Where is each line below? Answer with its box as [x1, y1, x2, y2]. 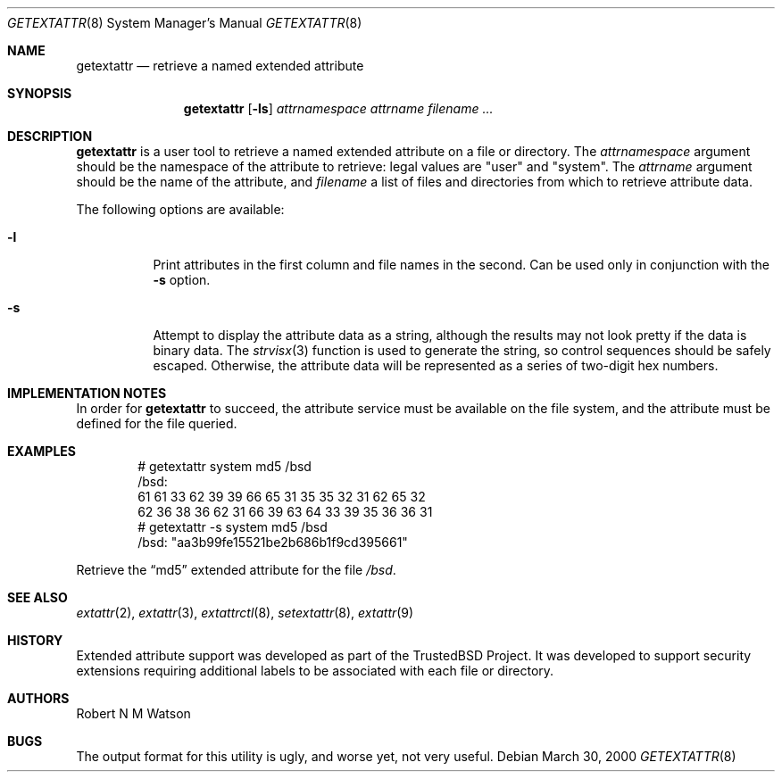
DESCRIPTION [7, 128, 93, 144]
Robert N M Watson [76, 706, 191, 721]
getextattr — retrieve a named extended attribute [76, 58, 364, 73]
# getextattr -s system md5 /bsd [137, 519, 328, 535]
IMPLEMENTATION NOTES [7, 385, 167, 401]
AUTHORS [7, 691, 70, 706]
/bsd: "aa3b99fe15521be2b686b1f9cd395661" [137, 535, 408, 550]
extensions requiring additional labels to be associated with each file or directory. [76, 663, 554, 678]
